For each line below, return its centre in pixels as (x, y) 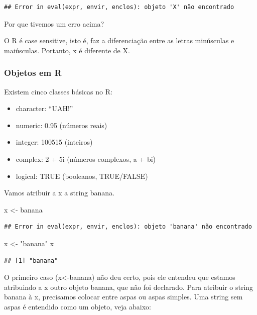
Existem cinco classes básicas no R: (58, 91)
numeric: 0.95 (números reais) (61, 125)
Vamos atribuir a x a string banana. (59, 193)
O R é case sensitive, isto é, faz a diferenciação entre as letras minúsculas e (119, 40)
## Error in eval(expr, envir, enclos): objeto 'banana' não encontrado (128, 227)
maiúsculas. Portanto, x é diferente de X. (67, 50)
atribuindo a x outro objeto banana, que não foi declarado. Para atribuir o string (129, 287)
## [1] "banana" (31, 260)
